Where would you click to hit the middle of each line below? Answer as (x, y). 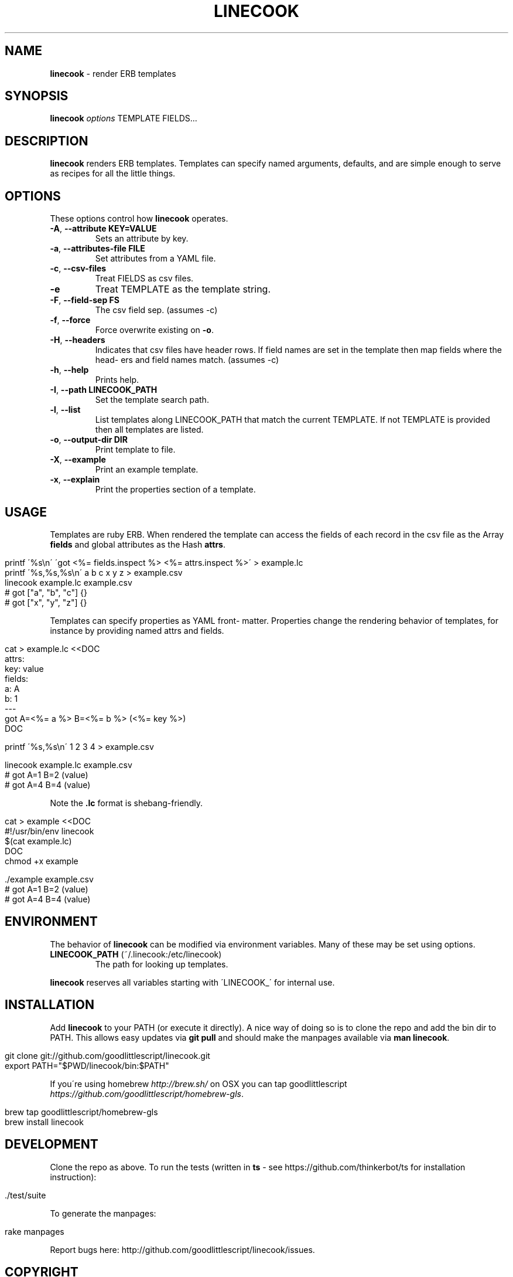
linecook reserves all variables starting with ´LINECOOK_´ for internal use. (192, 982)
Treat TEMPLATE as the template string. (183, 289)
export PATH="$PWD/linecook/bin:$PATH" (87, 1065)
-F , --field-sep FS (85, 300)
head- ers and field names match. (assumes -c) (187, 360)
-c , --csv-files (78, 269)
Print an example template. (147, 470)
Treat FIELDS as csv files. (144, 279)
